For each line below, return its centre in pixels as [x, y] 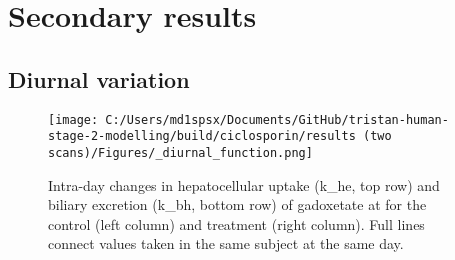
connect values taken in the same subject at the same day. [226, 243]
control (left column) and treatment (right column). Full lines [236, 223]
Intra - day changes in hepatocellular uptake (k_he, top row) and [244, 184]
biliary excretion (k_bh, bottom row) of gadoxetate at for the [237, 204]
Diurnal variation [99, 78]
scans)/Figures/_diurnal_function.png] [180, 152]
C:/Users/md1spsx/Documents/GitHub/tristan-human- [277, 119]
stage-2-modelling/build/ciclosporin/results [202, 136]
